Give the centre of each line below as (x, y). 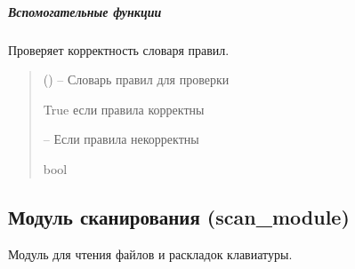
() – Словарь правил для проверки (136, 79)
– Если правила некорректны (121, 139)
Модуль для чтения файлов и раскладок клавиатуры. (150, 253)
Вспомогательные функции (85, 11)
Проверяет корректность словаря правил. (119, 49)
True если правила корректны (124, 109)
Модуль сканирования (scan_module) (179, 216)
